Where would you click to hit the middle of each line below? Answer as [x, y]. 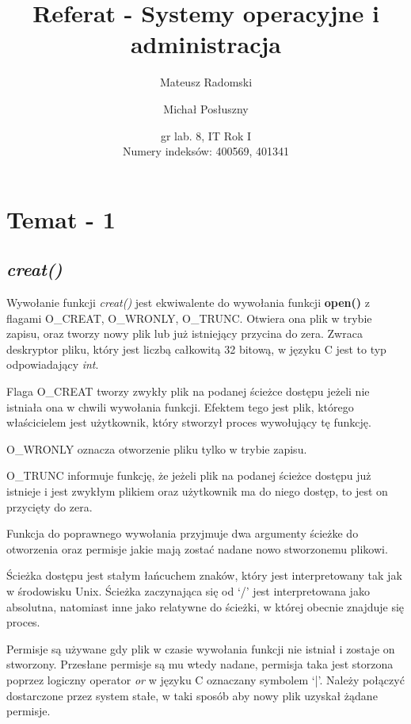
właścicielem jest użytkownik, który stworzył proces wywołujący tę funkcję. [189, 422]
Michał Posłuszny [206, 108]
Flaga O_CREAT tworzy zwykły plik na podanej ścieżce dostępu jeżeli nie [188, 391]
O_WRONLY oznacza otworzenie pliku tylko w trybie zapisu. [157, 448]
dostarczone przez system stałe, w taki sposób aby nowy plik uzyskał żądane [192, 695]
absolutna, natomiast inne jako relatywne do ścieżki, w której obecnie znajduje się [205, 606]
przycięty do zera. [49, 506]
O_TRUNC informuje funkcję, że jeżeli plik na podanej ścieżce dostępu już [189, 475]
